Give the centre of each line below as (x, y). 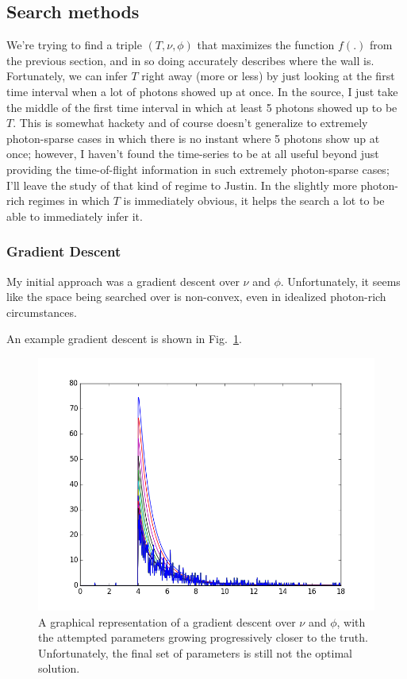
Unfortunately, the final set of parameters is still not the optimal (195, 652)
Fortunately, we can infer (67, 76)
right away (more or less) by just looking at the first (268, 76)
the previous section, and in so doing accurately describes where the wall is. (190, 60)
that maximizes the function (266, 45)
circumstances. (42, 312)
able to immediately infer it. (75, 216)
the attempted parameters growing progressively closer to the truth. (203, 637)
